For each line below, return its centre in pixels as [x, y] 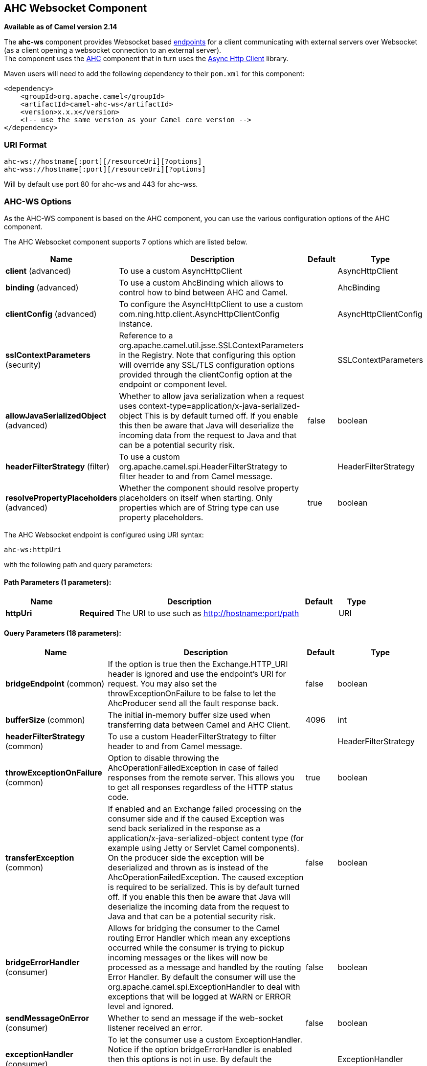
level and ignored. [141, 1007]
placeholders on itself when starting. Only [196, 498]
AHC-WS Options [38, 201]
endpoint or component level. [173, 384]
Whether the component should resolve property [209, 488]
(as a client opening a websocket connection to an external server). [113, 50]
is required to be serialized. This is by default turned [204, 887]
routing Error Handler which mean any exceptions [199, 938]
